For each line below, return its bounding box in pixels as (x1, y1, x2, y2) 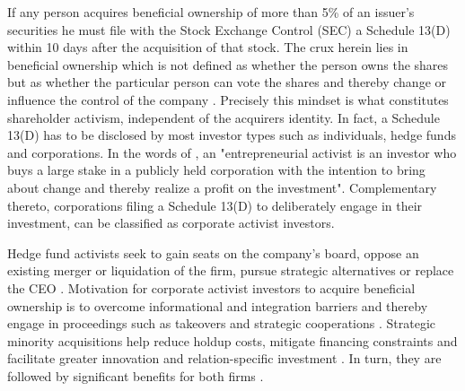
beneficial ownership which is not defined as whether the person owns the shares (7, 55, 449, 74)
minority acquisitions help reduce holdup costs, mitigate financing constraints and (7, 331, 458, 350)
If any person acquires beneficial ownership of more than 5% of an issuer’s (7, 3, 415, 21)
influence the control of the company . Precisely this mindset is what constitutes (7, 90, 449, 109)
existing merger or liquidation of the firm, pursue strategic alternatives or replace (7, 261, 454, 280)
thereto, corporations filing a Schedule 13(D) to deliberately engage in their (7, 195, 423, 214)
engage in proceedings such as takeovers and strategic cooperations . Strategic (7, 314, 436, 333)
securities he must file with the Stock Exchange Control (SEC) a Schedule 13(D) (7, 20, 451, 39)
